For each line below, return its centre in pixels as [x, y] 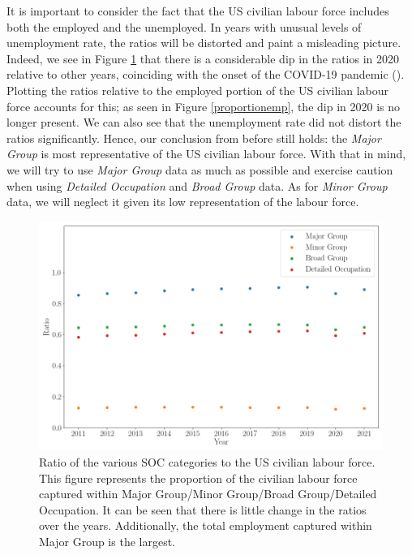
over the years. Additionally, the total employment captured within [206, 525]
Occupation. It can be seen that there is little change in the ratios [203, 509]
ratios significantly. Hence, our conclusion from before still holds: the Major [194, 138]
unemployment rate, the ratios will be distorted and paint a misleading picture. [204, 43]
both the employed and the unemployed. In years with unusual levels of [184, 26]
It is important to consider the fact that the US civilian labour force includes [198, 11]
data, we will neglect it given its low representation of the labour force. [183, 202]
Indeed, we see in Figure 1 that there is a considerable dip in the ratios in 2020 [203, 58]
